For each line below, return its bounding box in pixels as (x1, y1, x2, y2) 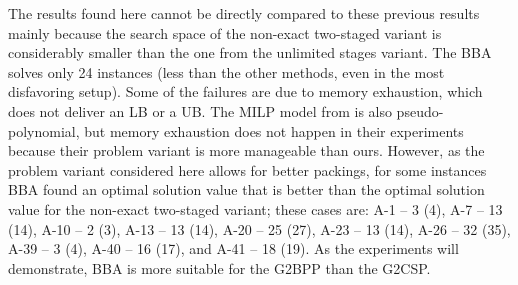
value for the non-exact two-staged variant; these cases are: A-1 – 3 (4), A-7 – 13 (8, 198, 503, 219)
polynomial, (8, 120, 80, 141)
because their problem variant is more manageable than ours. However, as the (8, 140, 485, 161)
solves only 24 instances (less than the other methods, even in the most (8, 61, 445, 82)
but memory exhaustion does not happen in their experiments (84, 120, 464, 141)
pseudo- (396, 100, 444, 121)
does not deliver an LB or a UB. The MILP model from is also (8, 100, 392, 121)
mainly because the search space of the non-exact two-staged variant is (8, 22, 442, 43)
